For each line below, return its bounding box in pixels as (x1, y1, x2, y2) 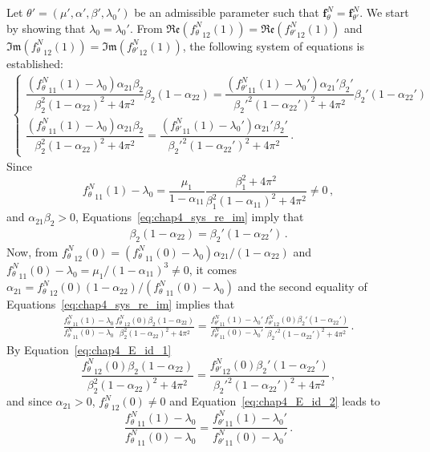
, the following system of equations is (182, 37, 364, 54)
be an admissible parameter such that (134, 4, 319, 20)
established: (6, 54, 63, 71)
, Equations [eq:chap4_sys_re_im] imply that (75, 208, 304, 225)
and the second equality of (237, 278, 367, 295)
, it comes (189, 260, 237, 277)
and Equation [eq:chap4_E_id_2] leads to (169, 393, 380, 410)
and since (6, 393, 52, 410)
